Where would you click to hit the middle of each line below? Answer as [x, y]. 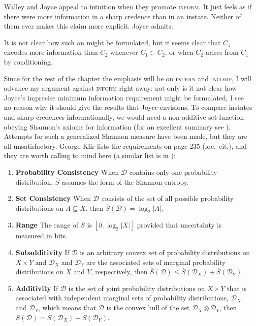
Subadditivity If [42, 252]
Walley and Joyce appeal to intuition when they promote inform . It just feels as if [128, 6]
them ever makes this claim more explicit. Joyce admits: [89, 26]
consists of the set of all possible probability [168, 198]
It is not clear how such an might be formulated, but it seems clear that [112, 42]
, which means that [67, 308]
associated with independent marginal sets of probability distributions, [122, 298]
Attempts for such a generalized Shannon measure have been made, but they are [126, 136]
